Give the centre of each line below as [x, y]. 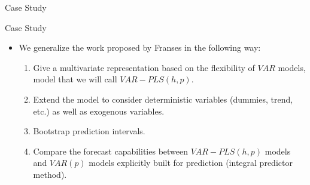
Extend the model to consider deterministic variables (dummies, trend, [163, 99]
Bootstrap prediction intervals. [89, 131]
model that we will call [75, 79]
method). [50, 174]
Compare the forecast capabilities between [111, 151]
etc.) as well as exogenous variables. [99, 111]
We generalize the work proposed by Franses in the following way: [140, 47]
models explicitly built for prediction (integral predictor [191, 163]
